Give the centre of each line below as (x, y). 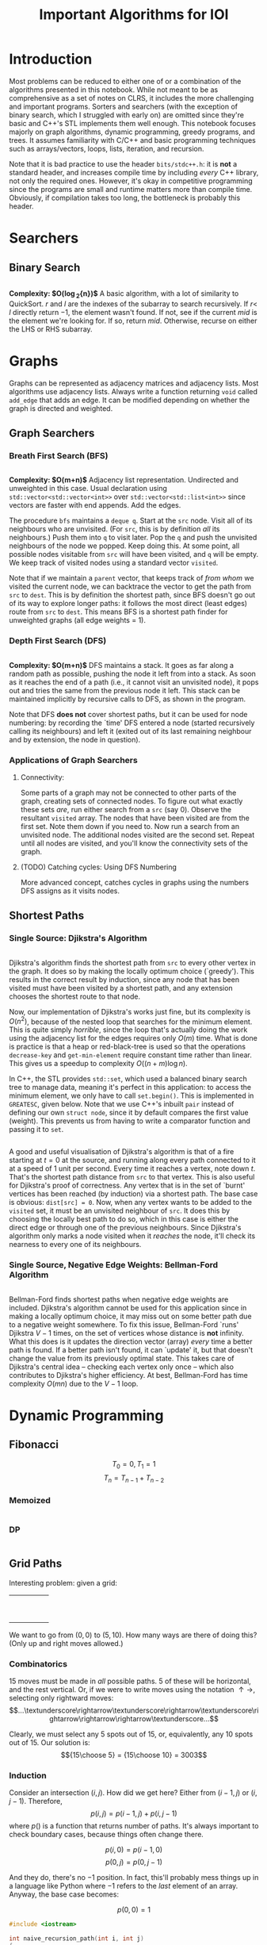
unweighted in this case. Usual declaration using (88, 489)
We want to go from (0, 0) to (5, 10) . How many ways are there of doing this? (133, 1635)
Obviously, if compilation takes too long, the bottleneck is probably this (125, 198)
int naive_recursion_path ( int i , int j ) (77, 1939)
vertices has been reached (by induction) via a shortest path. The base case (133, 1194)
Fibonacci (34, 1445)
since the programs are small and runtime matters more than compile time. (131, 189)
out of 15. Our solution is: (50, 1742)
